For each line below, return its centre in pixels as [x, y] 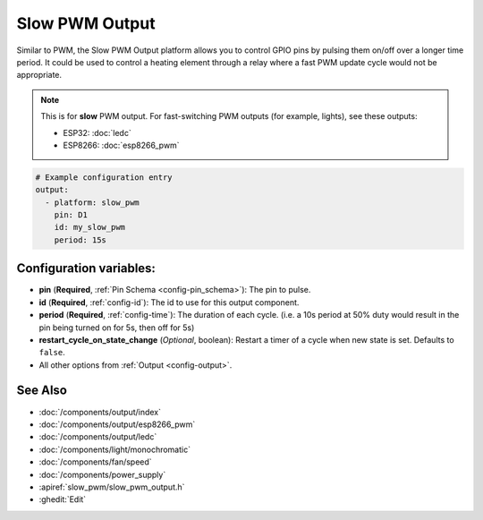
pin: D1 [71, 215]
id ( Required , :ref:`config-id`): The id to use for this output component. [169, 302]
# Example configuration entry [104, 177]
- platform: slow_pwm [93, 202]
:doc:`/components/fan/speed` [95, 462]
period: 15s [80, 240]
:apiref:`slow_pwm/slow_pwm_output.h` [112, 487]
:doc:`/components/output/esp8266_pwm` [117, 424]
